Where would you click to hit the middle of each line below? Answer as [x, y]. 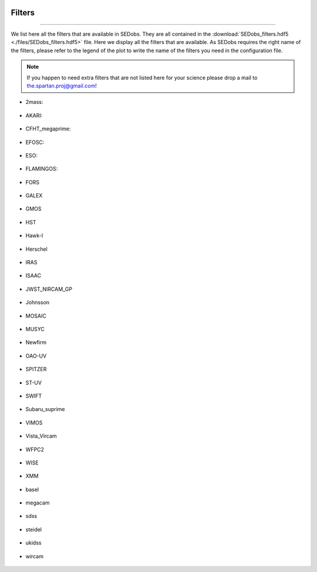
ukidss [33, 543]
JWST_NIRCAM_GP [49, 289]
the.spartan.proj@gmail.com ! [62, 86]
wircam [35, 556]
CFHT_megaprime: [48, 129]
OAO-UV [36, 356]
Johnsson [38, 302]
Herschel [37, 249]
